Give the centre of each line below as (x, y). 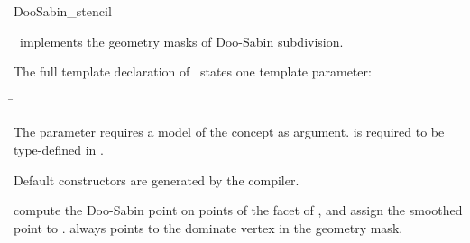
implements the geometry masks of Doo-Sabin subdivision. (181, 41)
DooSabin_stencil (63, 11)
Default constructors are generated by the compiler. (157, 180)
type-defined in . (59, 149)
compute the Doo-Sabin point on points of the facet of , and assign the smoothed (238, 210)
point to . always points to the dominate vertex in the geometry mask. (208, 227)
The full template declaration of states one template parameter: (193, 72)
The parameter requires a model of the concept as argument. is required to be (229, 132)
